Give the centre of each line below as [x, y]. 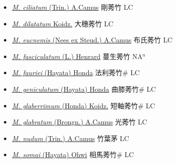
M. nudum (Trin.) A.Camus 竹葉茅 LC [70, 138]
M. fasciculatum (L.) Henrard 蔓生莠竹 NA [77, 56]
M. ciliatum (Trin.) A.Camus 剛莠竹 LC [72, 7]
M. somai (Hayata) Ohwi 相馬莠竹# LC [73, 154]
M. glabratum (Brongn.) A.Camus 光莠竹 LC [79, 122]
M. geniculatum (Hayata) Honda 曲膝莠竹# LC [84, 89]
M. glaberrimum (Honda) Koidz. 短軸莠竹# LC [83, 105]
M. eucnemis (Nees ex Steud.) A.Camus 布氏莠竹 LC [92, 40]
